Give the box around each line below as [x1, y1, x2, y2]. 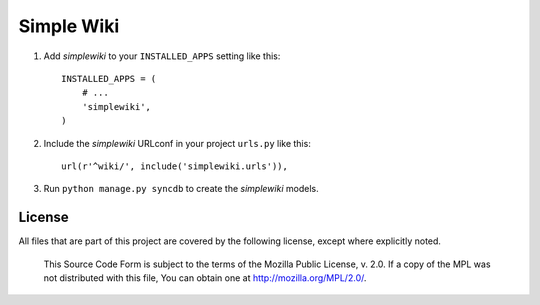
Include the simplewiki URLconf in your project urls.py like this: [43, 137, 312, 149]
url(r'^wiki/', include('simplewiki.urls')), [61, 160, 289, 172]
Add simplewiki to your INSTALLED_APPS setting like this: [43, 50, 281, 62]
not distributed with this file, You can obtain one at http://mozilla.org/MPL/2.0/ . [43, 271, 367, 284]
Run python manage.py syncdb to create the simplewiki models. [43, 183, 319, 195]
